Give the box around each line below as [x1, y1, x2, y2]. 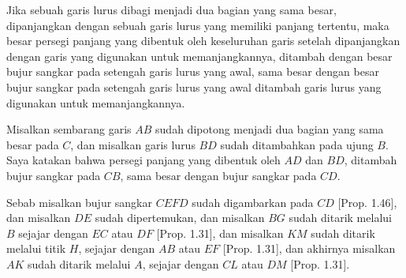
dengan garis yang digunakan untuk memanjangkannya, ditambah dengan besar [6, 47, 393, 64]
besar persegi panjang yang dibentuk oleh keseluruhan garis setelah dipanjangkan [6, 32, 400, 49]
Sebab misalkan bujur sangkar [6, 193, 152, 210]
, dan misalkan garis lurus [70, 136, 196, 152]
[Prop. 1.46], [337, 193, 397, 210]
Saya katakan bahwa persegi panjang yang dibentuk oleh [6, 152, 281, 168]
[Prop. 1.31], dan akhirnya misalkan [222, 240, 396, 257]
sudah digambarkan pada [192, 193, 314, 210]
